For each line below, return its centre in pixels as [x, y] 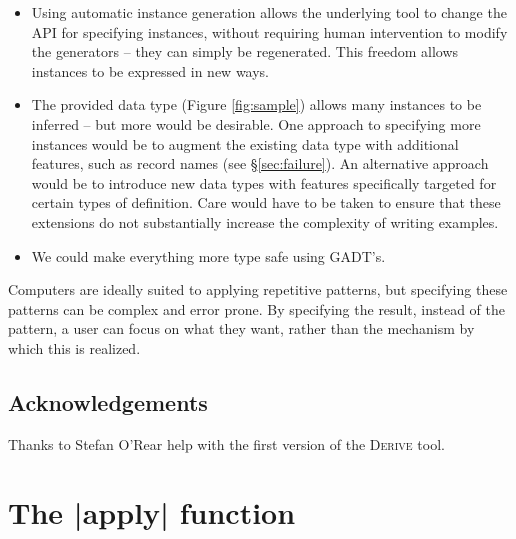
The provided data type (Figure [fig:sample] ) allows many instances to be [256, 104]
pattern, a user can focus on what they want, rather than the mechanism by [241, 328]
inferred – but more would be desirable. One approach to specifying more [256, 123]
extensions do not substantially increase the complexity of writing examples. [265, 221]
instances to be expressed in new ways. [150, 70]
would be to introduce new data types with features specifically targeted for [264, 182]
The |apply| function [152, 512]
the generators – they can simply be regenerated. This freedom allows [245, 51]
